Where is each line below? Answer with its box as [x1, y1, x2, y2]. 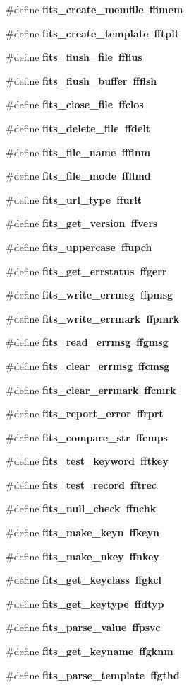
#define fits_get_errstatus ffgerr [6, 263, 167, 278]
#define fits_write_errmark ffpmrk [6, 311, 180, 325]
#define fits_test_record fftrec [6, 477, 157, 492]
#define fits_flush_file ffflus [6, 50, 142, 64]
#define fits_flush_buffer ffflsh [6, 73, 157, 88]
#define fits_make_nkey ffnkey [6, 548, 159, 563]
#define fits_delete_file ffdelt [6, 120, 151, 135]
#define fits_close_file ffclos [6, 97, 144, 112]
